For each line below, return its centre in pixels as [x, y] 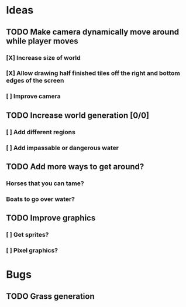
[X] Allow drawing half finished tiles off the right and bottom [93, 73]
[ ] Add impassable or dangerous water [62, 148]
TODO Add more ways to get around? [75, 167]
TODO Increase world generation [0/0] [78, 115]
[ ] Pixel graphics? [32, 251]
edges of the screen [35, 81]
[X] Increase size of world [43, 57]
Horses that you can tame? [45, 183]
